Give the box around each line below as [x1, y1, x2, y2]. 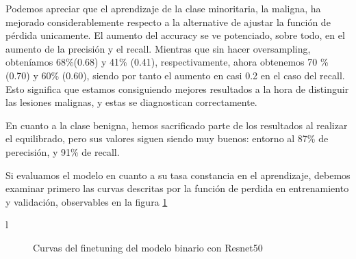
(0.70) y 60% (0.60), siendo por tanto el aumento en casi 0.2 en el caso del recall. [5, 68, 345, 82]
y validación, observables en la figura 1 [5, 194, 168, 208]
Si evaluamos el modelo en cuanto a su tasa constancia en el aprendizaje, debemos [5, 167, 351, 182]
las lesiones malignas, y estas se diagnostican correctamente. [5, 95, 257, 109]
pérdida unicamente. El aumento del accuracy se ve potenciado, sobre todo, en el [5, 28, 345, 42]
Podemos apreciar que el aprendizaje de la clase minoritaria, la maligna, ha [5, 1, 321, 15]
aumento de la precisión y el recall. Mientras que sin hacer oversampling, [5, 41, 311, 55]
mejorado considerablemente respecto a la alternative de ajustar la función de [5, 14, 331, 29]
